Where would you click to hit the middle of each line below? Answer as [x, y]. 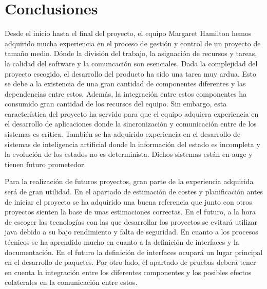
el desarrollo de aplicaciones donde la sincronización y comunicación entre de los [131, 124]
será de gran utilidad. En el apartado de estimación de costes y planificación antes [134, 192]
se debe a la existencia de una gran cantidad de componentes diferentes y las [125, 84]
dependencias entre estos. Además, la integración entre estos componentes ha [126, 93]
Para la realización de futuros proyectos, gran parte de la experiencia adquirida [129, 181]
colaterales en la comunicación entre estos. [71, 282]
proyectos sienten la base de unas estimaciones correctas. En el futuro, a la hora [130, 212]
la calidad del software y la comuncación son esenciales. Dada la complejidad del [131, 63]
